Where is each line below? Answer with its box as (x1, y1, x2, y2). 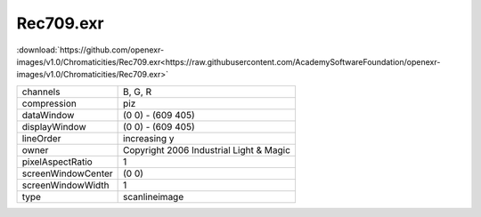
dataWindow (21, 108, 75, 121)
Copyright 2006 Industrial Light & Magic (123, 143, 291, 156)
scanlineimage (123, 190, 184, 203)
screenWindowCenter (21, 167, 113, 180)
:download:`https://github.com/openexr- (16, 44, 165, 55)
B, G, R (123, 85, 151, 98)
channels (21, 85, 61, 98)
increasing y (123, 132, 175, 144)
